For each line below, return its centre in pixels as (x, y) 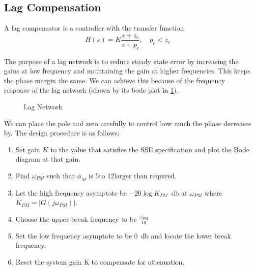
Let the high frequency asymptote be (71, 192)
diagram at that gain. (48, 159)
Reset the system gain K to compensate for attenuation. (100, 262)
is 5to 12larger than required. (133, 175)
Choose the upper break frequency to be (76, 219)
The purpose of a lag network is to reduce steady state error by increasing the (121, 61)
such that (61, 175)
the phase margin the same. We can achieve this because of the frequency (114, 80)
